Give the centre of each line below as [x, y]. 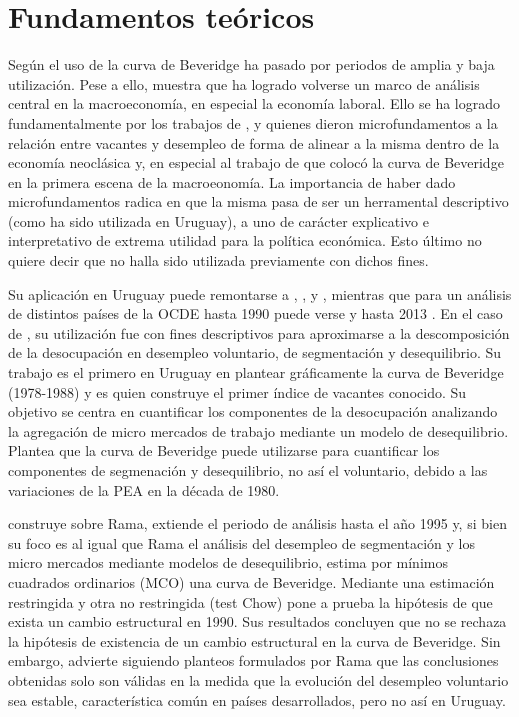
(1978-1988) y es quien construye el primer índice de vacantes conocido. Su [237, 391]
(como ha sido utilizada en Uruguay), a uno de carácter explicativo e [218, 220]
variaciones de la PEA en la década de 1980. [144, 489]
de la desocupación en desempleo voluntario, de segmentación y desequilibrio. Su [255, 352]
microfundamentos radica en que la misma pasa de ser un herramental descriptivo [258, 201]
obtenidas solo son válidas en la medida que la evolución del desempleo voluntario [258, 679]
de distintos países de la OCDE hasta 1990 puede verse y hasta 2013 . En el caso [255, 313]
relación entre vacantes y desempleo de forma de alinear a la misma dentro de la [254, 142]
